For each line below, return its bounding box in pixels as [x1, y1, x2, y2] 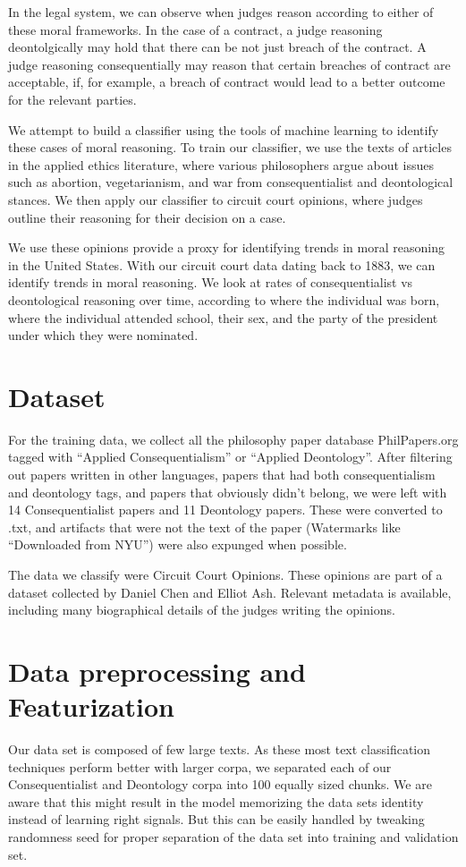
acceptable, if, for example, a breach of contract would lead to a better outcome [8, 72, 445, 91]
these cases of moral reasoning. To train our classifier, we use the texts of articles [8, 138, 452, 157]
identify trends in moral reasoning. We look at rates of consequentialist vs [8, 273, 413, 292]
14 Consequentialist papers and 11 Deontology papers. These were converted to [8, 500, 443, 519]
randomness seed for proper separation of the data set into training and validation [8, 828, 459, 846]
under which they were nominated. [8, 326, 199, 344]
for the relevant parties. [8, 89, 137, 108]
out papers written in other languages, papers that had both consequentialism [8, 465, 436, 483]
